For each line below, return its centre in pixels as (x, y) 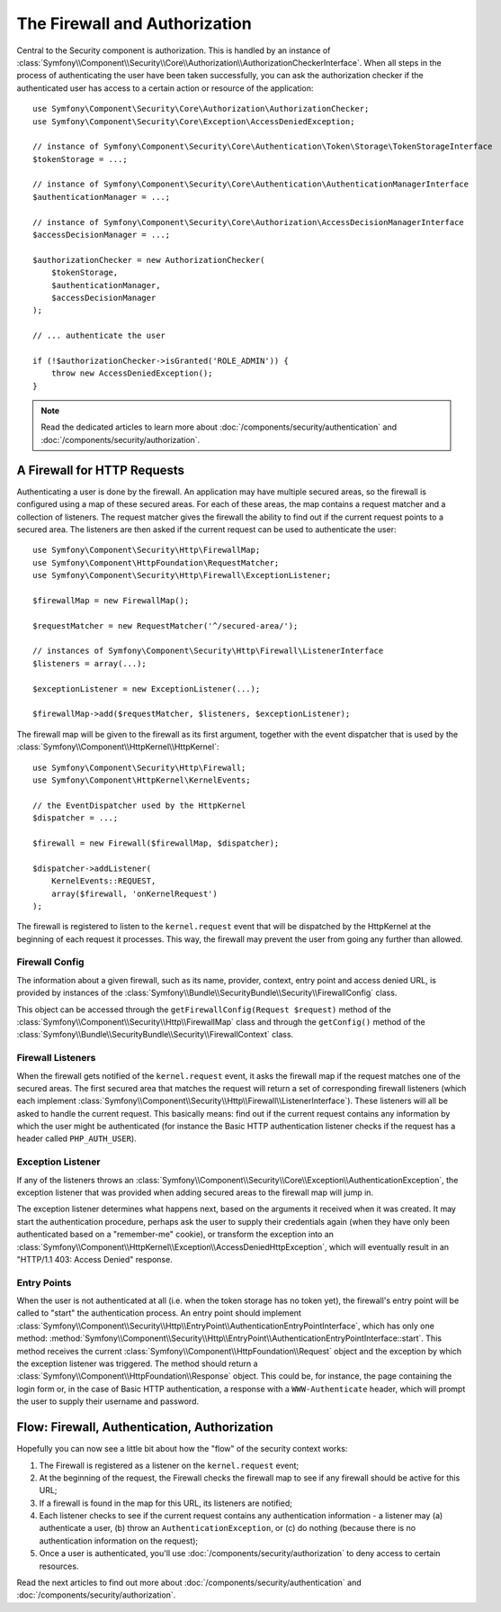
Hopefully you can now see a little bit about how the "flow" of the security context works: (182, 1449)
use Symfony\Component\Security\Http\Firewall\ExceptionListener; (182, 575)
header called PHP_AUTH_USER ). (76, 1138)
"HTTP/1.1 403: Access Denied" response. (94, 1259)
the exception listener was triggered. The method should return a (137, 1363)
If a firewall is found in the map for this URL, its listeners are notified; (166, 1503)
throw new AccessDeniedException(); (132, 373)
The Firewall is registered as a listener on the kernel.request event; (169, 1465)
